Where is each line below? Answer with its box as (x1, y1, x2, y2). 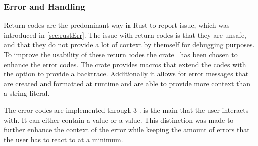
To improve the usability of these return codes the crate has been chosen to (4, 49, 238, 59)
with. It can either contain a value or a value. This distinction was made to (4, 114, 234, 125)
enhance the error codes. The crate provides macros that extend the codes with (4, 59, 246, 69)
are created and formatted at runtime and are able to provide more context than (4, 78, 251, 88)
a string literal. (4, 88, 50, 98)
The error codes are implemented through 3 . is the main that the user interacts (4, 104, 249, 115)
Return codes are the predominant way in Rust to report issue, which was (4, 20, 230, 30)
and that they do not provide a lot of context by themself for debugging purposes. (4, 39, 255, 50)
